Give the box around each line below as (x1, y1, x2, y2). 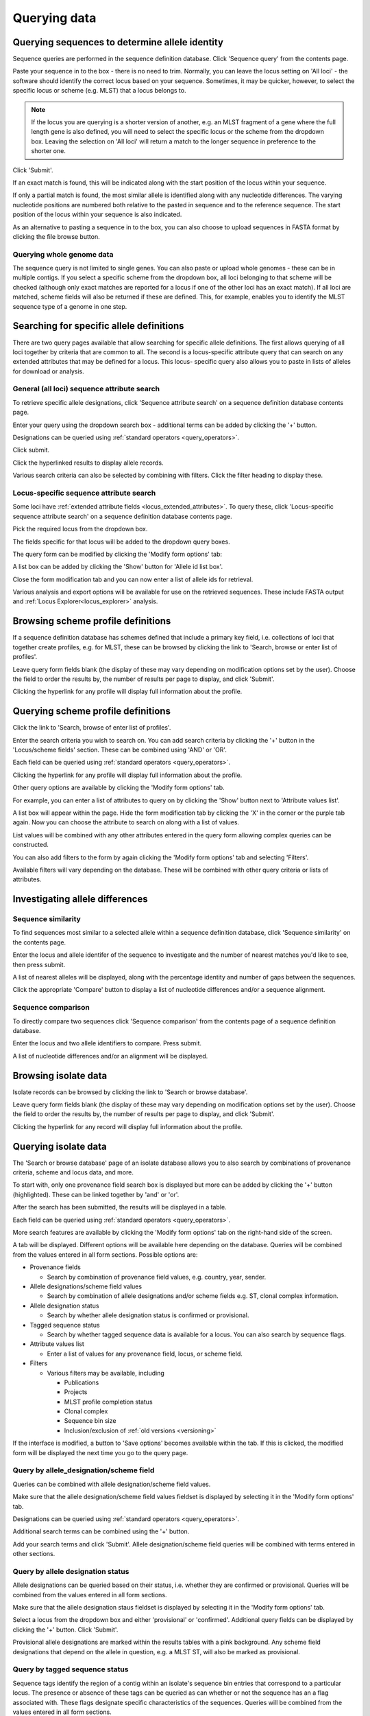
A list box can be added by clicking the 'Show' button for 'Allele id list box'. (12, 563, 223, 571)
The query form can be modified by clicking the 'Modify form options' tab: (12, 550, 223, 558)
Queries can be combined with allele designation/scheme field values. (12, 1480, 211, 1488)
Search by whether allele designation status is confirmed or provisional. (47, 1311, 249, 1319)
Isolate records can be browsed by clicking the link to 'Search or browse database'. (12, 1088, 248, 1096)
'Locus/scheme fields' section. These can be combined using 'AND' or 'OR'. (12, 745, 227, 754)
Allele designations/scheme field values (29, 1282, 143, 1290)
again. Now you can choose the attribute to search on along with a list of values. (12, 818, 240, 826)
